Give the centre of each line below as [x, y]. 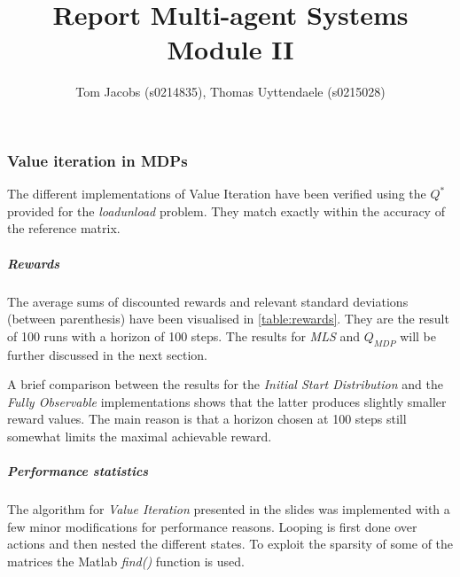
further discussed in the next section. [107, 354]
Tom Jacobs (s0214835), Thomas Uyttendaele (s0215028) [230, 92]
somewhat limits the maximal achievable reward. [140, 436]
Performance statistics [78, 471]
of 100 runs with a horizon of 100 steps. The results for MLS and [184, 335]
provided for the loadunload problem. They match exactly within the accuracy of [226, 211]
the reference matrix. [64, 228]
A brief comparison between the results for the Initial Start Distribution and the [225, 384]
